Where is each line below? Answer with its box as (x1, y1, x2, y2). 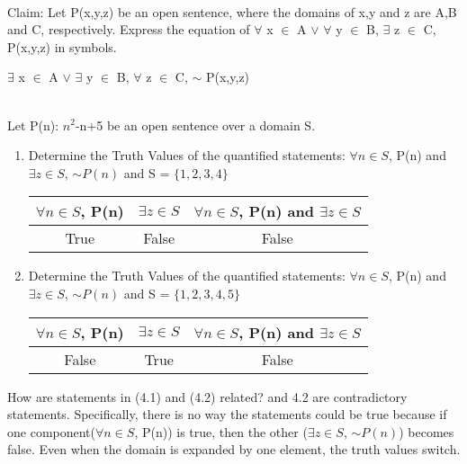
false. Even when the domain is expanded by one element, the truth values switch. (7, 440, 461, 459)
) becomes (399, 422, 454, 441)
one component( (7, 422, 95, 441)
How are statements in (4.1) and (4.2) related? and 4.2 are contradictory (7, 387, 408, 406)
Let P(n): (7, 115, 59, 134)
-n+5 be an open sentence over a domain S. (75, 115, 316, 134)
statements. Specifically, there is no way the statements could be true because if (7, 405, 447, 424)
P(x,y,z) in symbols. (7, 37, 117, 56)
